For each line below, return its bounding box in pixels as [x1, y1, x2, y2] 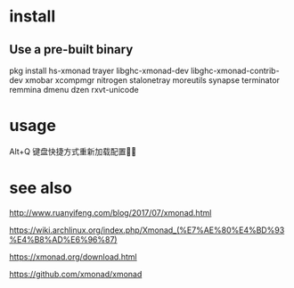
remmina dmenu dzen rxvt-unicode [9, 85, 140, 95]
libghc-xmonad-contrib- [191, 65, 280, 76]
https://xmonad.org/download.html [9, 251, 137, 262]
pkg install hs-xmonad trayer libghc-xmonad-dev [9, 65, 190, 76]
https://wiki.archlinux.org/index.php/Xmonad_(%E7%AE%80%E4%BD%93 [9, 225, 285, 235]
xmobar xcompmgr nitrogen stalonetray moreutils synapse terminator [25, 75, 281, 86]
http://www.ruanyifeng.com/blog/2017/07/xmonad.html [9, 207, 212, 218]
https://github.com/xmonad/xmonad [9, 268, 143, 279]
